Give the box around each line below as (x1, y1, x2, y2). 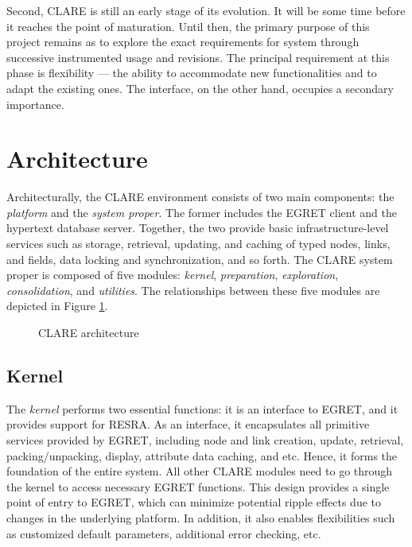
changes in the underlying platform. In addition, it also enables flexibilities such (6, 509, 395, 526)
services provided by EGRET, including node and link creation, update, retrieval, (6, 432, 404, 448)
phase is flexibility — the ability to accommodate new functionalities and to (6, 64, 377, 81)
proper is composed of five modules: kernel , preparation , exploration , (6, 266, 339, 283)
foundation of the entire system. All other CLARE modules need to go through (6, 463, 393, 479)
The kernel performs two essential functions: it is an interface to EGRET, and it (6, 400, 398, 417)
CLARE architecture (38, 324, 139, 341)
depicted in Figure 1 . (6, 297, 108, 314)
